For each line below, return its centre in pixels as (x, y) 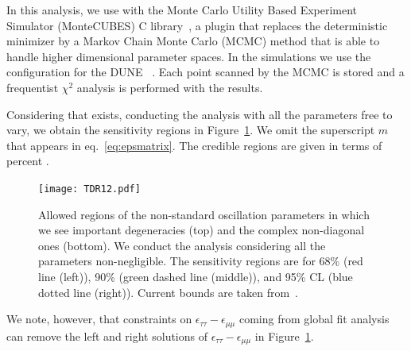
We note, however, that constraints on (99, 319)
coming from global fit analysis (314, 319)
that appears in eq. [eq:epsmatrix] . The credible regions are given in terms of (194, 145)
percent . (28, 161)
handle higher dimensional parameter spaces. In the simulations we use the (189, 56)
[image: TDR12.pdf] (89, 189)
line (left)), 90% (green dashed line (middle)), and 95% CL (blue (196, 276)
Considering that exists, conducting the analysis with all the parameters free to (200, 114)
